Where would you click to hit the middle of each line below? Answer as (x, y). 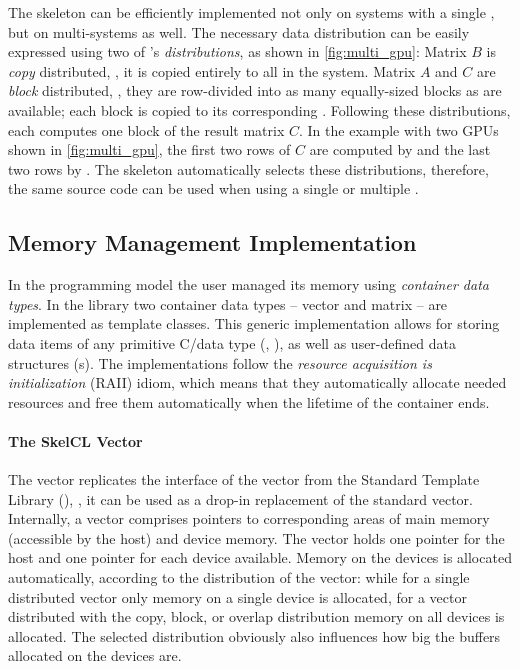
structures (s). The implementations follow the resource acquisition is (220, 362)
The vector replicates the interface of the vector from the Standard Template (244, 479)
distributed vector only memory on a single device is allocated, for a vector (237, 596)
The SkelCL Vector (75, 440)
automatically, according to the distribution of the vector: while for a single (239, 577)
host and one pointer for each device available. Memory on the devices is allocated (260, 557)
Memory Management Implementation (212, 242)
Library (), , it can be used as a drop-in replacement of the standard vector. (240, 498)
